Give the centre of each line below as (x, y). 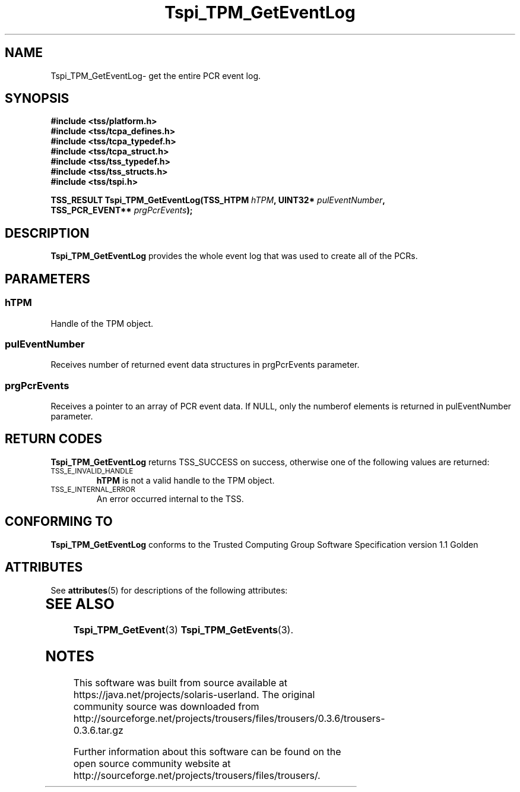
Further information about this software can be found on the (207, 752)
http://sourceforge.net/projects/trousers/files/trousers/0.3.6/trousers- (229, 719)
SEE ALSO (80, 604)
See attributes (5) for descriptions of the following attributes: (169, 590)
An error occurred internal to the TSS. (170, 498)
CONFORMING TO (59, 522)
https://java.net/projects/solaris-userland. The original (194, 695)
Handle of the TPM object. (102, 323)
